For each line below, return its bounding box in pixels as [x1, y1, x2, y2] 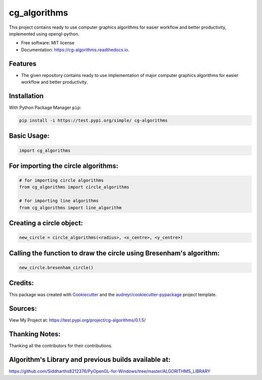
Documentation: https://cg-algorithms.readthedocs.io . [21, 47, 130, 53]
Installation [9, 91, 44, 100]
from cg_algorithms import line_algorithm [19, 205, 122, 210]
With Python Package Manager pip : [9, 105, 82, 110]
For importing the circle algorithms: [9, 162, 118, 170]
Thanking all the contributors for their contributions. [9, 343, 113, 349]
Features [9, 59, 36, 68]
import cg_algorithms [19, 147, 71, 153]
